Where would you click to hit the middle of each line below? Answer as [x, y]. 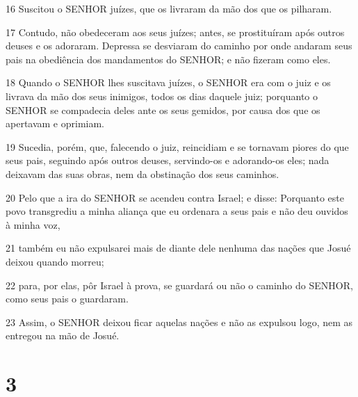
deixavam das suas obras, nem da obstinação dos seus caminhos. [143, 173]
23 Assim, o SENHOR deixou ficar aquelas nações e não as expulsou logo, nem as [179, 322]
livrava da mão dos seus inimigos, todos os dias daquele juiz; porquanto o [162, 96]
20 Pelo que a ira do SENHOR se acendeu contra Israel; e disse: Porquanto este [175, 197]
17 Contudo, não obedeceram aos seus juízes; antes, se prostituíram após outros [175, 32]
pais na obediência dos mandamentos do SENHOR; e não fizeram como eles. [168, 59]
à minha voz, [33, 224]
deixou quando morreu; [55, 261]
